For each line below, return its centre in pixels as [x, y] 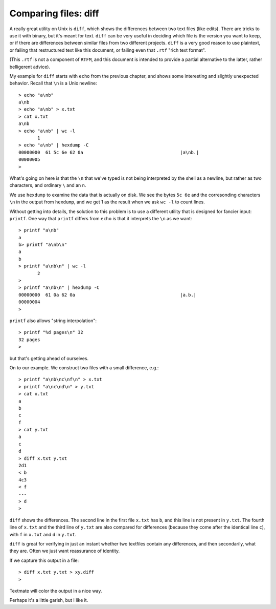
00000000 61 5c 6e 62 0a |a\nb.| [109, 152]
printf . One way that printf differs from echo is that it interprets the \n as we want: [101, 218]
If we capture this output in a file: [44, 560]
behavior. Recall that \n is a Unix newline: [53, 83]
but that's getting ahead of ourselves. [49, 358]
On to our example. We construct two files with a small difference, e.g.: [84, 367]
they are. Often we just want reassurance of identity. [65, 551]
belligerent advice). [30, 67]
